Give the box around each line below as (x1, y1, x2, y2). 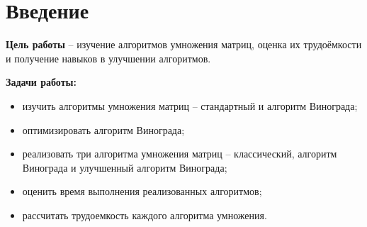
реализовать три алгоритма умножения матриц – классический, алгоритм (22, 146, 337, 161)
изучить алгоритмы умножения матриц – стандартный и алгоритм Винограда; (22, 98, 358, 113)
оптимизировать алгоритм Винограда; (22, 122, 185, 137)
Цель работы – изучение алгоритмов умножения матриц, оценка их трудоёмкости (6, 37, 362, 52)
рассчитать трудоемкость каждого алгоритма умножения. (22, 207, 267, 222)
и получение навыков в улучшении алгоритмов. (6, 50, 211, 65)
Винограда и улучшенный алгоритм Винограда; (22, 160, 227, 175)
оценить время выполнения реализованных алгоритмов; (22, 184, 262, 199)
